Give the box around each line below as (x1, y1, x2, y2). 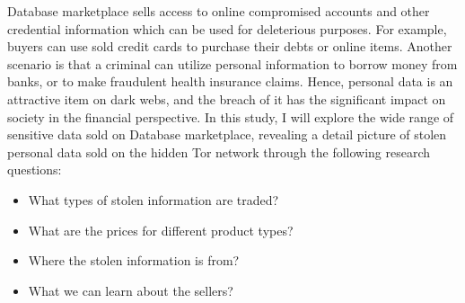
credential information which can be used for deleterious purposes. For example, (7, 19, 447, 38)
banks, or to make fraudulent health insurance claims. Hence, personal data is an (7, 72, 453, 91)
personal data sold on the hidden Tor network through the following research (7, 142, 431, 161)
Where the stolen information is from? (28, 251, 240, 270)
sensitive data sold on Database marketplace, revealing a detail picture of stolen (7, 125, 447, 144)
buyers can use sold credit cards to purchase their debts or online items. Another (7, 37, 452, 56)
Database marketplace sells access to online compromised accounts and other (7, 2, 430, 20)
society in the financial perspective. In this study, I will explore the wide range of (7, 107, 454, 126)
